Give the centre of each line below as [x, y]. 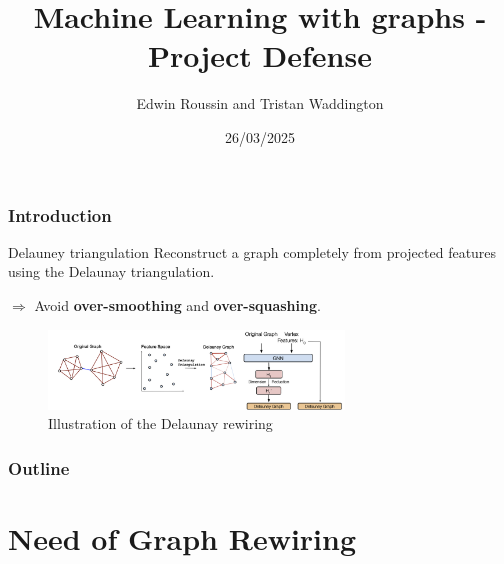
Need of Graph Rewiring [182, 537]
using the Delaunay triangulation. [111, 271]
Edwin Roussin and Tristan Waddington [260, 103]
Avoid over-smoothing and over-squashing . [177, 304]
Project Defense [260, 55]
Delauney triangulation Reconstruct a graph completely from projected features [252, 251]
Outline [39, 467]
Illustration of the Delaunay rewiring [160, 423]
